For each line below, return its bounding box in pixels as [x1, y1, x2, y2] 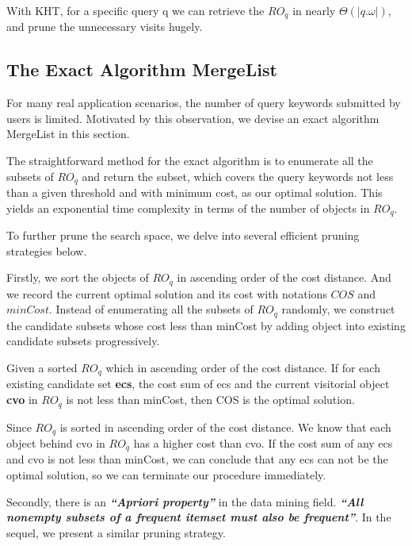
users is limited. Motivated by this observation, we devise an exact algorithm [6, 110, 380, 126]
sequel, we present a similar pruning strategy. [6, 524, 226, 540]
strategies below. [6, 242, 87, 259]
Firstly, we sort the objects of [6, 269, 149, 286]
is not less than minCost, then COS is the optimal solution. [66, 391, 355, 408]
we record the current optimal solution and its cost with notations [6, 285, 327, 302]
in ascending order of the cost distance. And [177, 269, 391, 286]
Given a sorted [6, 360, 78, 375]
